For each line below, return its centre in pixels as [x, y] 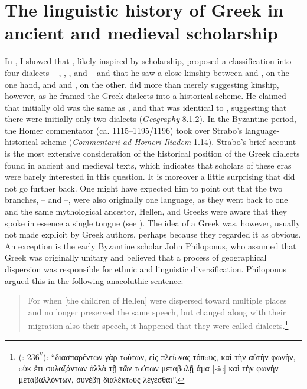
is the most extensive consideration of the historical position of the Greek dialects [152, 154]
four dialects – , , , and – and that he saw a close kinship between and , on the [147, 72]
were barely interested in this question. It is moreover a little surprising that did [150, 177]
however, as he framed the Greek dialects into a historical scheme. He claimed [146, 96]
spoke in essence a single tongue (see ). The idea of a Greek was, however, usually [153, 222]
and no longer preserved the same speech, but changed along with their [157, 311]
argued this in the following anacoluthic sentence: [94, 280]
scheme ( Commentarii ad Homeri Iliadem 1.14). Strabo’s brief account [168, 142]
